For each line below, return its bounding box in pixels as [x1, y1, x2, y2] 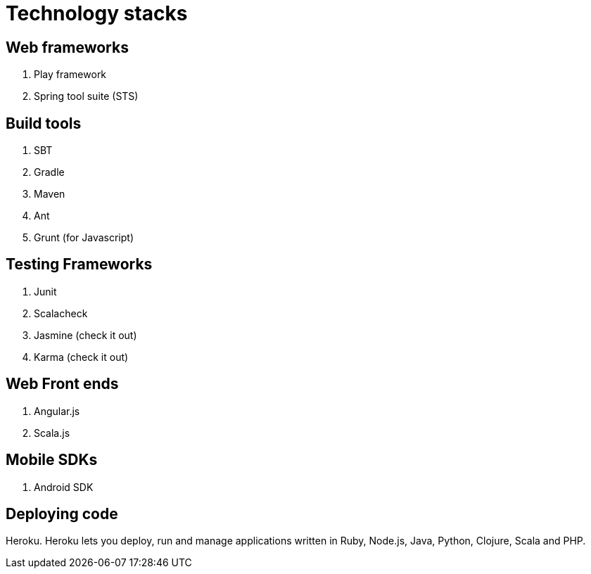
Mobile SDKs [6, 451, 98, 469]
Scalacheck [34, 307, 88, 319]
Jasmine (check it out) [34, 329, 137, 341]
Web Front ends [6, 375, 119, 393]
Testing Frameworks [6, 255, 153, 274]
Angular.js [34, 404, 80, 417]
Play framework [34, 68, 107, 81]
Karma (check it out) [34, 350, 129, 363]
